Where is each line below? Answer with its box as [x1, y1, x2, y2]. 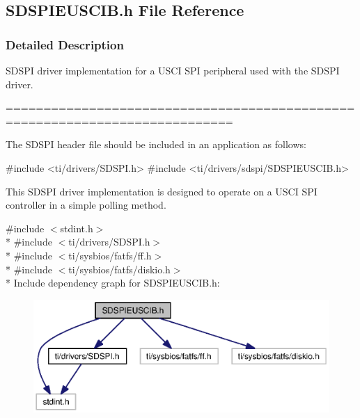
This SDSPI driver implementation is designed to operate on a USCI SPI [6, 184, 318, 198]
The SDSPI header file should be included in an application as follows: [6, 137, 306, 152]
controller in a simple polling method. [6, 198, 166, 212]
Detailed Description [6, 35, 124, 53]
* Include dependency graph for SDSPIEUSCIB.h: [6, 275, 220, 290]
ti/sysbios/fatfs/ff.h [68, 248, 152, 262]
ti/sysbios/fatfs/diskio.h [68, 262, 171, 276]
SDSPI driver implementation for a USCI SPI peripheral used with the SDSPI [6, 63, 340, 77]
